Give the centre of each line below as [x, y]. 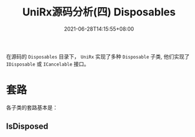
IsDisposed [27, 127]
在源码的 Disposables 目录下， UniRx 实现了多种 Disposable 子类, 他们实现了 [98, 56]
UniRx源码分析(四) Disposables [99, 12]
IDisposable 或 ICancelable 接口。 [48, 64]
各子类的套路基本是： [32, 107]
